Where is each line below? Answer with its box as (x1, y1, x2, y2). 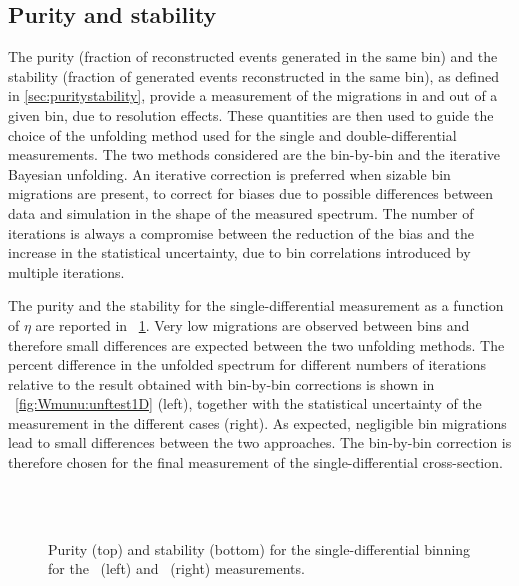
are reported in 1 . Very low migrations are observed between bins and (35, 314, 470, 335)
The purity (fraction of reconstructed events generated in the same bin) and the (8, 46, 498, 67)
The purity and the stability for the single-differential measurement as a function (8, 295, 504, 316)
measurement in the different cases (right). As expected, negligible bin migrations (8, 412, 507, 433)
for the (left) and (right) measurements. (48, 558, 305, 579)
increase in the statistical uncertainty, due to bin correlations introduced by (8, 242, 471, 263)
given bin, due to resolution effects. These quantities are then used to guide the (8, 104, 494, 125)
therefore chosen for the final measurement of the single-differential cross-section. (8, 452, 503, 473)
